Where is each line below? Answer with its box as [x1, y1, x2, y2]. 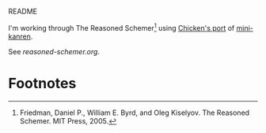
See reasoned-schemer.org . [8, 46, 101, 56]
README [8, 7, 38, 16]
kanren [8, 31, 32, 41]
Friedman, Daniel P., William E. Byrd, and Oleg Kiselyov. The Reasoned [19, 108, 250, 117]
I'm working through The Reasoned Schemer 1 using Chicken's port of [8, 22, 235, 32]
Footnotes [8, 74, 77, 92]
